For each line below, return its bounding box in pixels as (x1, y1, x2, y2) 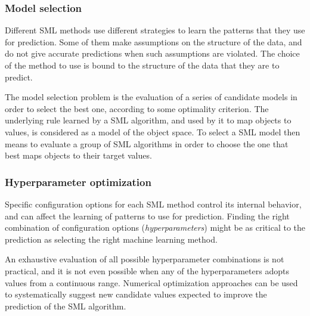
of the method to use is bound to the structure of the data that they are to (5, 59, 280, 71)
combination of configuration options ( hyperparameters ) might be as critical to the (5, 221, 306, 234)
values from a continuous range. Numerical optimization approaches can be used (5, 276, 298, 289)
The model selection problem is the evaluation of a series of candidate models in (5, 91, 297, 103)
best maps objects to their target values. (5, 149, 152, 162)
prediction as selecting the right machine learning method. (5, 233, 218, 245)
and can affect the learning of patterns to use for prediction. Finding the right (5, 209, 290, 222)
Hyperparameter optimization (5, 174, 151, 189)
